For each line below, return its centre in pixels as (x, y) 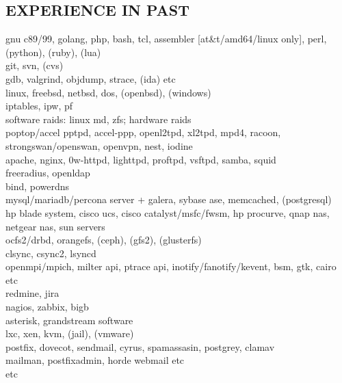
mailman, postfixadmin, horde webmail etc (95, 360)
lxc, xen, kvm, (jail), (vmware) (70, 333)
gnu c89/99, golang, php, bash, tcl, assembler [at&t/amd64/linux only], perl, (166, 39)
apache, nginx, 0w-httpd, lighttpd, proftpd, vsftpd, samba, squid (141, 159)
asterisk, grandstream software (69, 320)
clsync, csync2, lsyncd (51, 253)
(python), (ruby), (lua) (53, 52)
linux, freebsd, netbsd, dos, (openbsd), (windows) (108, 92)
